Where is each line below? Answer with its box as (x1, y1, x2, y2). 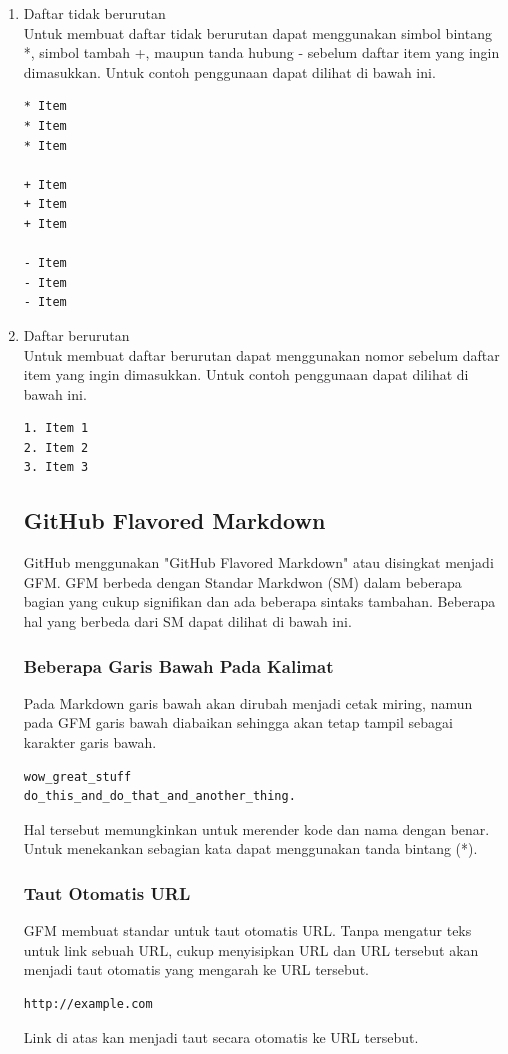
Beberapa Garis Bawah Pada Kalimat (23, 653, 334, 678)
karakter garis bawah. (23, 732, 157, 753)
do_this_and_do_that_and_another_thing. (23, 789, 296, 804)
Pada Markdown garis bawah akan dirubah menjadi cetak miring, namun (23, 692, 473, 713)
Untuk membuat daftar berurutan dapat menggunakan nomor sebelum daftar (23, 344, 500, 365)
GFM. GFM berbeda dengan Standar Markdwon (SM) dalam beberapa (23, 571, 462, 592)
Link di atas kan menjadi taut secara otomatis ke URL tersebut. (23, 1026, 419, 1047)
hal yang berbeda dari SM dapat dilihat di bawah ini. (23, 611, 352, 632)
